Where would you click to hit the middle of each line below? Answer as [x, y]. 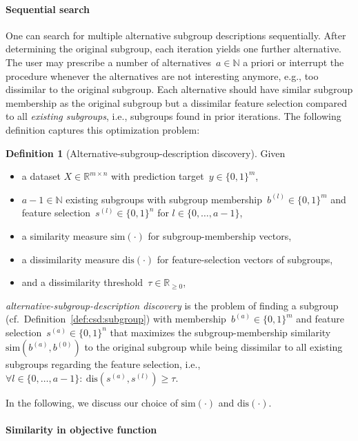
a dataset [41, 176]
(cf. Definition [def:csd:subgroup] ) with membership [116, 319]
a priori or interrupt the [294, 62]
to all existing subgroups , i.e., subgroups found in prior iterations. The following [173, 116]
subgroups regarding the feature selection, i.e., [103, 364]
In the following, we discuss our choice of [92, 403]
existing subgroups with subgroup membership [164, 199]
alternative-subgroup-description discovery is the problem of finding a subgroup [172, 305]
